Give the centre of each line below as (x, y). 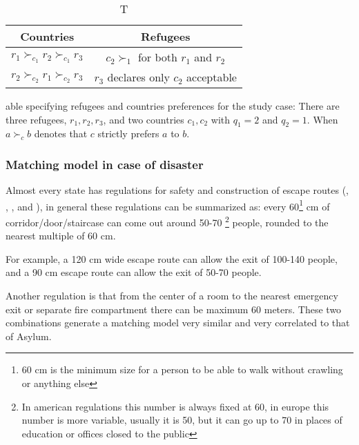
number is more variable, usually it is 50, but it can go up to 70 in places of (182, 420)
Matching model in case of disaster (105, 164)
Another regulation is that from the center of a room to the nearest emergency (172, 296)
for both (157, 57)
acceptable (212, 77)
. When (322, 119)
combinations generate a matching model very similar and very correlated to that (178, 323)
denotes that (61, 133)
